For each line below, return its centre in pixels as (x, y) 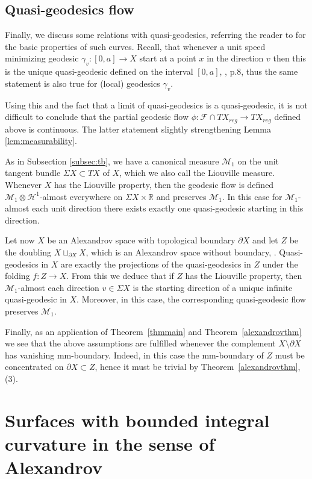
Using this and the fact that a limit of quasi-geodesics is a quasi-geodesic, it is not (156, 105)
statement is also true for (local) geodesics (83, 83)
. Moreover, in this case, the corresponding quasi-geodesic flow (191, 299)
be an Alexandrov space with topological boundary (141, 240)
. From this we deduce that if (120, 276)
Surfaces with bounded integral (137, 420)
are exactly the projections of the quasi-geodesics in (156, 264)
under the (280, 264)
